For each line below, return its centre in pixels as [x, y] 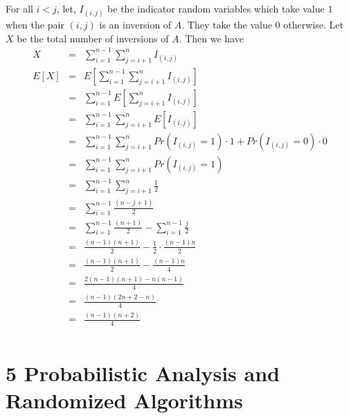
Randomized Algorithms [124, 400]
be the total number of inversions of [93, 38]
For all [19, 8]
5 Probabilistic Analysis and [143, 373]
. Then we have [211, 38]
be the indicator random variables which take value [216, 8]
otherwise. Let [313, 25]
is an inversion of [135, 25]
